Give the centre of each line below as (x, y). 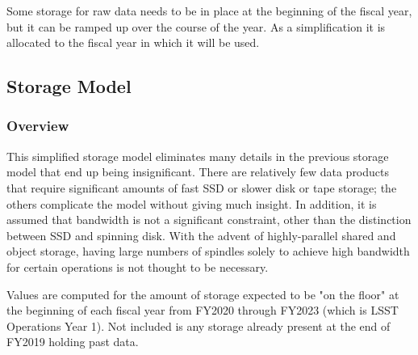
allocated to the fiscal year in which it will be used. (133, 42)
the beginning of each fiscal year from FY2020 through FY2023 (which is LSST (203, 310)
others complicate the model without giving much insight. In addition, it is (192, 203)
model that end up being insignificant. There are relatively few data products (198, 172)
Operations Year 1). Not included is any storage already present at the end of (199, 325)
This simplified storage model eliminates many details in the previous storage (198, 156)
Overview (38, 126)
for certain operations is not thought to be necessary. (138, 266)
